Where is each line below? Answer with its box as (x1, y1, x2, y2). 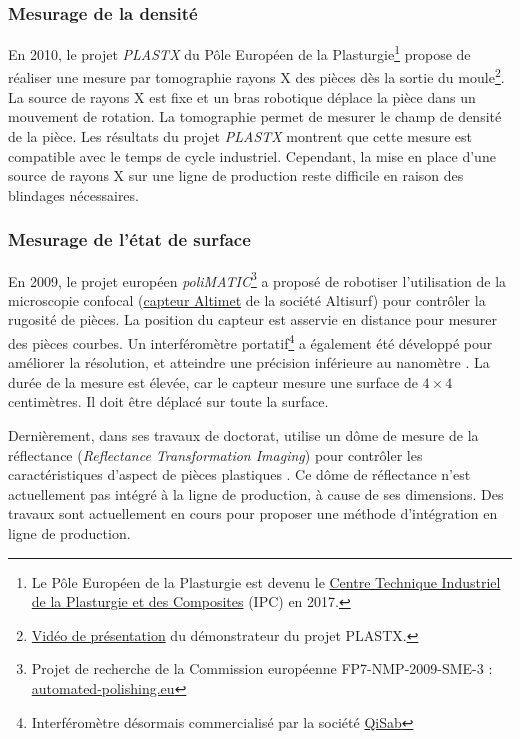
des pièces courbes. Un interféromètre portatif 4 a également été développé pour (8, 329, 493, 353)
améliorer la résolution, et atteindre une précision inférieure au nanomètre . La (8, 352, 490, 373)
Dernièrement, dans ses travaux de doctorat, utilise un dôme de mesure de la (8, 424, 479, 445)
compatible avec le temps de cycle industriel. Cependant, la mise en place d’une (8, 145, 496, 166)
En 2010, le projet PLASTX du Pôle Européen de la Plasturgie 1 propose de (8, 41, 471, 64)
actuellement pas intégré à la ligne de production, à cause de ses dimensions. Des (8, 483, 504, 504)
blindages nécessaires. (8, 184, 139, 205)
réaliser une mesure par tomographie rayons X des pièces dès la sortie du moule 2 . (8, 64, 505, 88)
